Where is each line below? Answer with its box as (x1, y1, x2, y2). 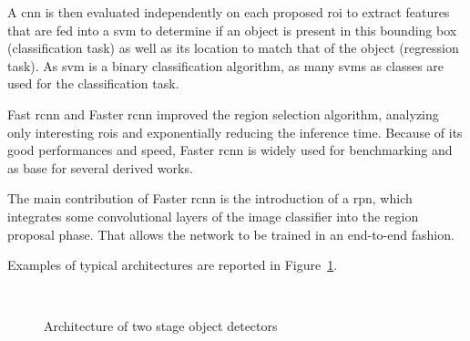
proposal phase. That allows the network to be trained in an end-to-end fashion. (7, 224, 455, 243)
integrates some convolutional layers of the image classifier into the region (7, 206, 419, 225)
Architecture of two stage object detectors (44, 316, 278, 336)
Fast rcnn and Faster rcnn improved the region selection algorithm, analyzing (7, 104, 439, 123)
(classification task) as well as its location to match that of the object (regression (7, 38, 459, 57)
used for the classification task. (7, 74, 179, 93)
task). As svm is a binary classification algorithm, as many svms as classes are (7, 56, 444, 75)
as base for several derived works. (7, 158, 193, 177)
